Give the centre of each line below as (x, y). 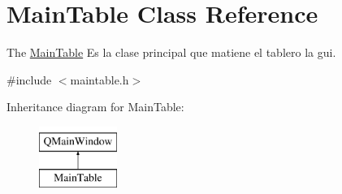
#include (29, 79)
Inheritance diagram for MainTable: (95, 107)
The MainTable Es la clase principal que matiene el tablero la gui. (171, 52)
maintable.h (100, 79)
